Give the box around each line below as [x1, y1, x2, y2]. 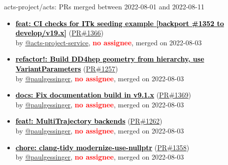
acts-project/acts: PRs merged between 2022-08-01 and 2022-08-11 [4, 1, 205, 11]
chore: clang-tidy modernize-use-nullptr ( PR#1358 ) [15, 142, 190, 152]
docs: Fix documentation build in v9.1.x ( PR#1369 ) [15, 90, 192, 100]
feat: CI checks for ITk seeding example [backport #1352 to [15, 18, 224, 28]
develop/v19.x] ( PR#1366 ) [15, 28, 104, 38]
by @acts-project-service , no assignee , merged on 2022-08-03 [15, 37, 202, 47]
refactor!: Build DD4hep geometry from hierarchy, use [15, 54, 204, 64]
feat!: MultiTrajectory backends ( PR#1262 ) [15, 116, 163, 126]
